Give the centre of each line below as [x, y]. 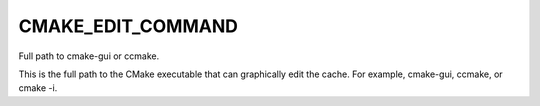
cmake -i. [38, 88]
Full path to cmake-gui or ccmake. [89, 56]
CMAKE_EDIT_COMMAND [128, 26]
